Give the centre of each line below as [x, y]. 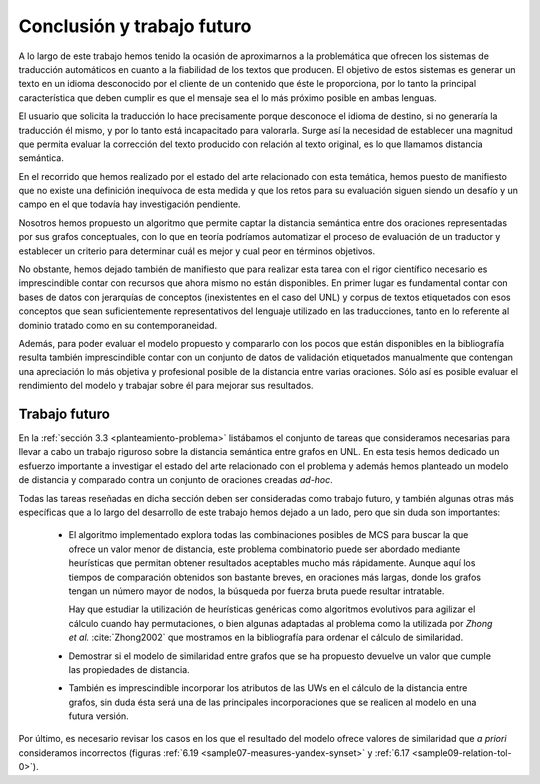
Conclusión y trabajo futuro [135, 26]
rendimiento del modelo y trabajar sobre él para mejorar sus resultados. [166, 386]
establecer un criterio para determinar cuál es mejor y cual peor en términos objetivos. [197, 251]
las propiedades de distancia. [129, 669]
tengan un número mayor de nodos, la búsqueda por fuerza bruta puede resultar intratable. [256, 591]
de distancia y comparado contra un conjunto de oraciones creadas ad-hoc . [176, 480]
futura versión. [98, 716]
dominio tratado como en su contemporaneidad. [118, 325]
